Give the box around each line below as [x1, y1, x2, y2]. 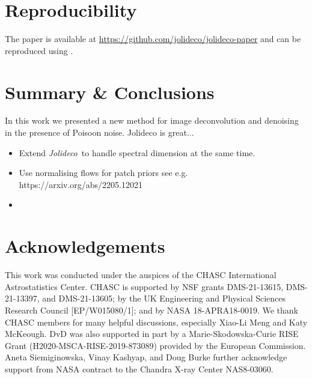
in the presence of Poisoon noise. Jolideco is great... [5, 126, 194, 139]
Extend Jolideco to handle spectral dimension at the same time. [19, 146, 255, 159]
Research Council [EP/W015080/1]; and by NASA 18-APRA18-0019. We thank [5, 303, 298, 316]
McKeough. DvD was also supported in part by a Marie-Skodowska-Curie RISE [5, 327, 299, 340]
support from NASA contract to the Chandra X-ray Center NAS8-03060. [5, 362, 274, 375]
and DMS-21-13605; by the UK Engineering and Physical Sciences [42, 292, 286, 305]
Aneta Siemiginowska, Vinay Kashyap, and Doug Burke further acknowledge [5, 351, 287, 363]
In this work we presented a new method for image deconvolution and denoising [5, 114, 299, 127]
